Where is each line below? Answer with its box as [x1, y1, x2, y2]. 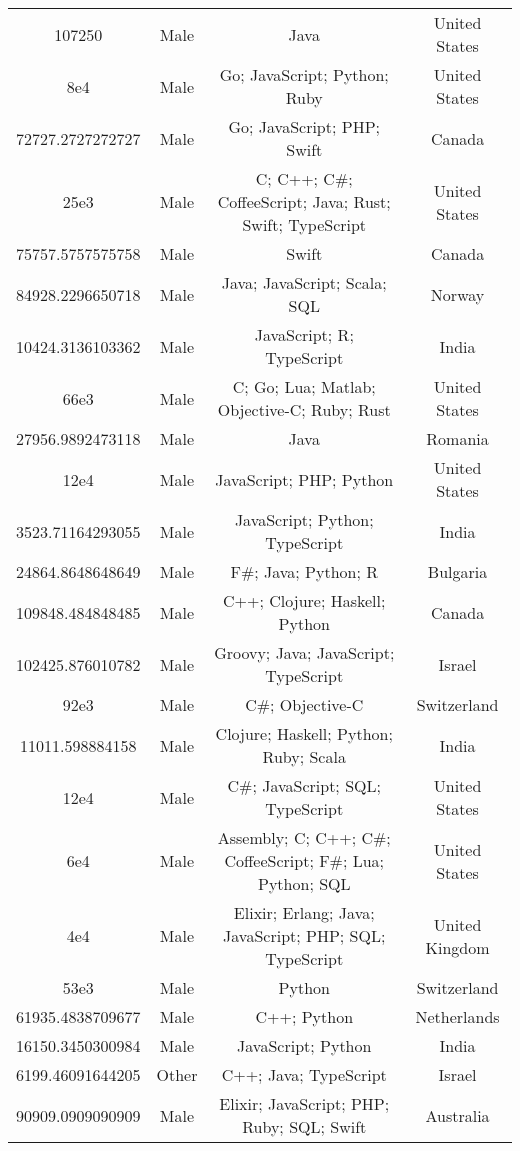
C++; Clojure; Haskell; [223, 589, 386, 612]
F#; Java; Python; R [230, 560, 379, 583]
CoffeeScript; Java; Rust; [217, 190, 391, 213]
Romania [426, 427, 489, 450]
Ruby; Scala [262, 745, 346, 768]
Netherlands [415, 1005, 500, 1028]
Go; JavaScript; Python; [219, 63, 389, 86]
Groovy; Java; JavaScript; [214, 641, 395, 664]
